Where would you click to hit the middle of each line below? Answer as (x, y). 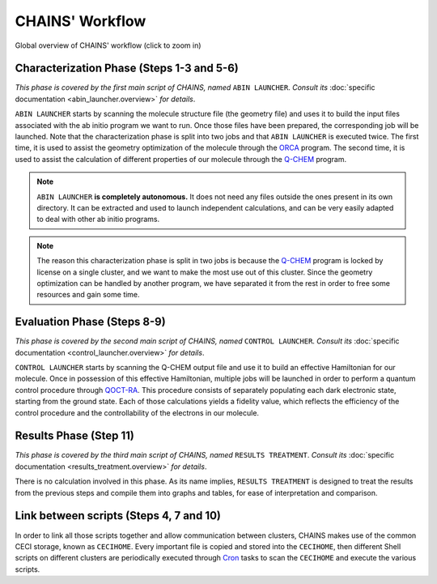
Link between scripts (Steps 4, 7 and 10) (118, 516)
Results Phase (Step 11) (75, 436)
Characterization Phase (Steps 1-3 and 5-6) (127, 68)
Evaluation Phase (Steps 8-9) (90, 322)
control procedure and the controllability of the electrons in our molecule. (137, 412)
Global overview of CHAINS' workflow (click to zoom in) (108, 45)
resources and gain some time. (89, 295)
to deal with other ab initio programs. (98, 220)
